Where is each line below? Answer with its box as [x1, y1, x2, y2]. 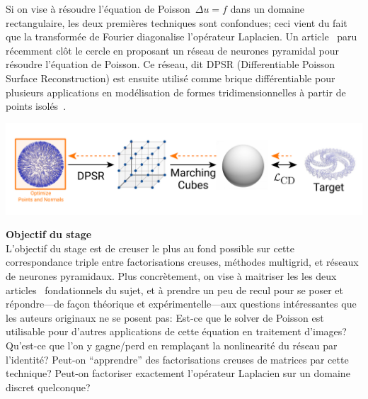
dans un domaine [230, 1, 304, 16]
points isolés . [6, 99, 67, 113]
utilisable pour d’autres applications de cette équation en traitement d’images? [6, 324, 347, 339]
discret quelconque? [6, 379, 91, 394]
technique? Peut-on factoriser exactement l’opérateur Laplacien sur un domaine [6, 366, 350, 381]
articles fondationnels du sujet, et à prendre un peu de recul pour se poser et [6, 282, 344, 297]
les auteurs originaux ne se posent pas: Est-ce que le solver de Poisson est [6, 310, 324, 325]
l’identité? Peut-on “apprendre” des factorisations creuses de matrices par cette [6, 352, 349, 366]
